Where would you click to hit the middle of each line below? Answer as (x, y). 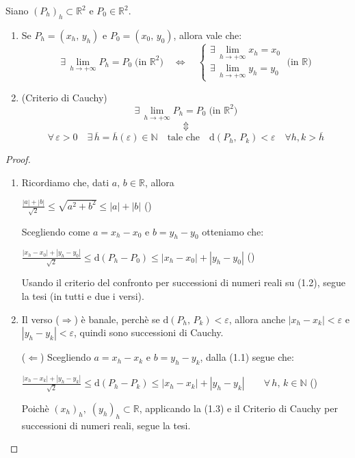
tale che (184, 138)
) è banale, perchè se (117, 319)
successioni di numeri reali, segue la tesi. (106, 425)
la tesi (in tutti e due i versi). (83, 295)
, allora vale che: (208, 35)
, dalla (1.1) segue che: (247, 357)
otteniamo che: (233, 231)
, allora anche (257, 319)
